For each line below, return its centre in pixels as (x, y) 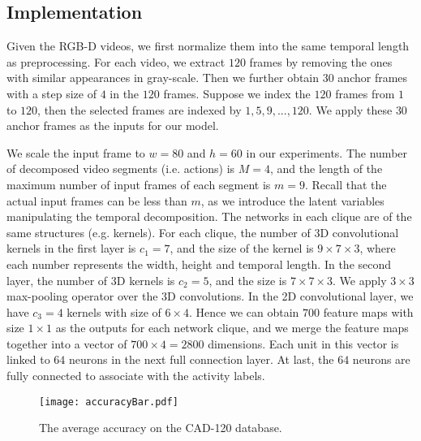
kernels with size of (114, 311)
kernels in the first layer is (71, 248)
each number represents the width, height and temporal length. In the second (199, 264)
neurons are (381, 359)
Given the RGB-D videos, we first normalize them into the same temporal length (208, 46)
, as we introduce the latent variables (292, 200)
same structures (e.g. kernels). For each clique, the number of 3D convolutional (203, 232)
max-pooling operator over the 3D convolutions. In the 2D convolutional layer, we (210, 296)
